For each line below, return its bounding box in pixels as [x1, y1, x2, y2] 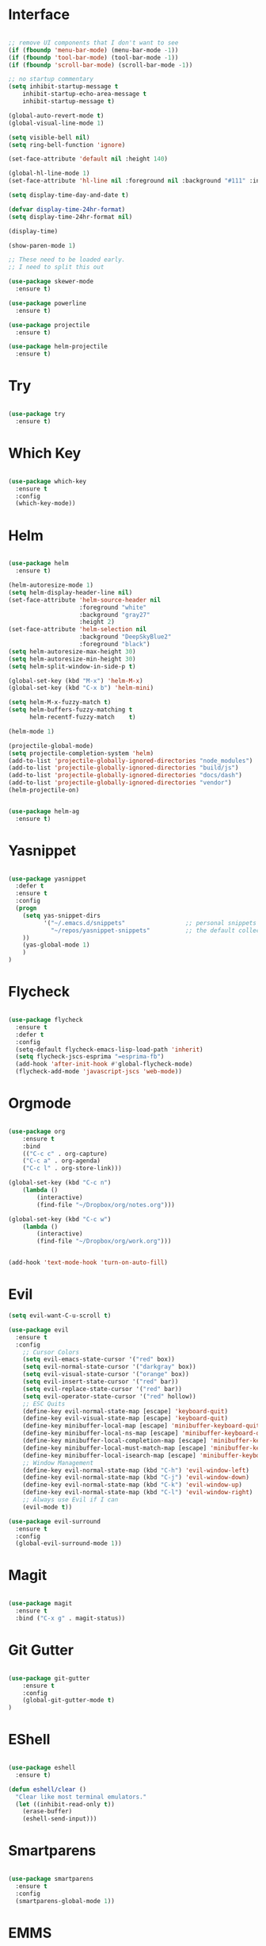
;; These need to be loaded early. [8, 256, 126, 264]
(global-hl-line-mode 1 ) [8, 169, 90, 178]
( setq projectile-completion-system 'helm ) [8, 749, 154, 757]
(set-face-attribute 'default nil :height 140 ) [8, 155, 169, 164]
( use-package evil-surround [8, 1517, 101, 1525]
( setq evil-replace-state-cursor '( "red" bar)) [22, 1385, 182, 1393]
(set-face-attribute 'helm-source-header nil [8, 595, 161, 604]
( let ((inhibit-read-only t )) [15, 1800, 115, 1808]
